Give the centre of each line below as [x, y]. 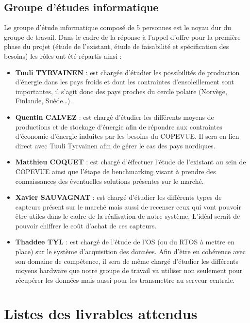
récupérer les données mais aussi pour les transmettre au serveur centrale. [125, 280]
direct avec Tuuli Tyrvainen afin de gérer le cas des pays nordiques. [115, 145]
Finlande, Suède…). [44, 101]
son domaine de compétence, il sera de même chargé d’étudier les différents [127, 261]
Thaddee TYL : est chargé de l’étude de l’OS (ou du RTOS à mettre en [125, 242]
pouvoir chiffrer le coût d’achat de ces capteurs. [86, 225]
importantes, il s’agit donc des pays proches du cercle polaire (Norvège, [121, 91]
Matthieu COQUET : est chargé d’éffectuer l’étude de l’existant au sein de [131, 162]
